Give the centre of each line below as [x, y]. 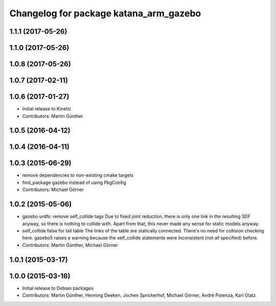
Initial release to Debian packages [58, 288]
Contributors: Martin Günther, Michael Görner [70, 245]
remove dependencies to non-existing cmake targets [78, 175]
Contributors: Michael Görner [53, 190]
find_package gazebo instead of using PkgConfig [74, 182]
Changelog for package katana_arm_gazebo [105, 13]
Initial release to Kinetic [47, 109]
